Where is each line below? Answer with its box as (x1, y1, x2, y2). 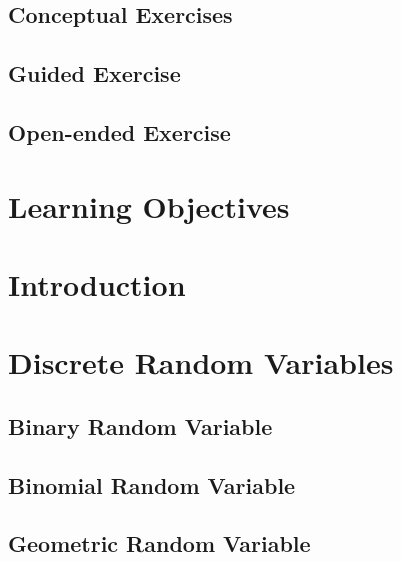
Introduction (8, 263, 186, 304)
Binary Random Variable (8, 410, 273, 441)
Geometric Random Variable (8, 528, 311, 559)
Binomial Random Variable (8, 469, 296, 500)
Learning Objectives (8, 185, 290, 226)
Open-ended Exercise (8, 116, 231, 147)
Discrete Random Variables (8, 342, 394, 383)
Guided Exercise (8, 58, 181, 89)
